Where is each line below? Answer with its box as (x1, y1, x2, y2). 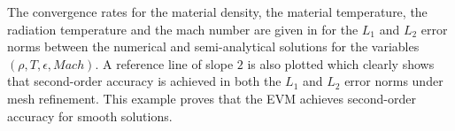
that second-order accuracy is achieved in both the (7, 72, 281, 90)
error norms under (344, 72, 443, 90)
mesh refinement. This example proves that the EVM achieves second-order (7, 89, 416, 107)
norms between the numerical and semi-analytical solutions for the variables (7, 37, 420, 56)
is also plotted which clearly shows (247, 54, 435, 73)
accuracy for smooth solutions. (7, 106, 173, 125)
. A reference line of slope (95, 54, 234, 73)
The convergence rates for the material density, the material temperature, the (7, 3, 428, 20)
